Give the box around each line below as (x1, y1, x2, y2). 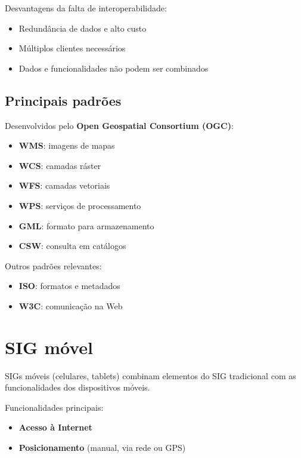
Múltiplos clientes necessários (18, 42, 126, 54)
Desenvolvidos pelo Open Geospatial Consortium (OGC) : (5, 119, 234, 131)
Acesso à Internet (18, 421, 92, 434)
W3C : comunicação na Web (18, 299, 123, 312)
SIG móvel (5, 334, 93, 359)
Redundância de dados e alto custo (18, 21, 147, 34)
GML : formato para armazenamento (18, 219, 154, 232)
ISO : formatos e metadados (18, 279, 120, 292)
